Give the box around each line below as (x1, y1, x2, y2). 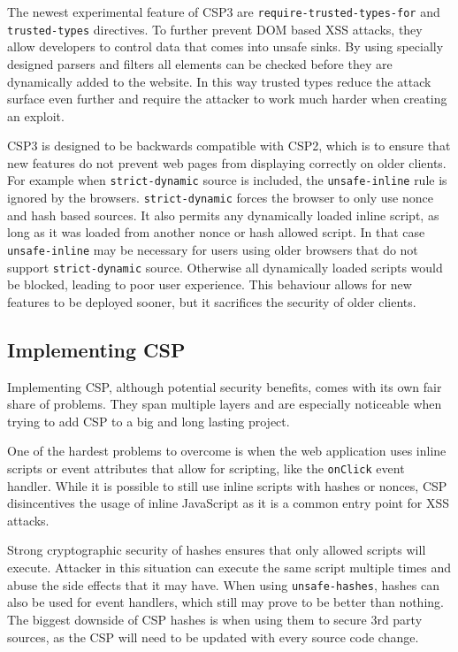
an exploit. (7, 106, 65, 125)
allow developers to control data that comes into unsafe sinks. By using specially (7, 37, 444, 56)
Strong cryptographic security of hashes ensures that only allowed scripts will (7, 541, 426, 559)
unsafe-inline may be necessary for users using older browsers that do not (7, 240, 418, 258)
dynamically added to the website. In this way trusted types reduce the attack (7, 72, 431, 90)
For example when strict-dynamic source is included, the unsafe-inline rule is (7, 171, 447, 189)
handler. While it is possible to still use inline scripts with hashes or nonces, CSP (7, 476, 447, 495)
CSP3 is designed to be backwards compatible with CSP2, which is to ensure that (7, 136, 451, 155)
